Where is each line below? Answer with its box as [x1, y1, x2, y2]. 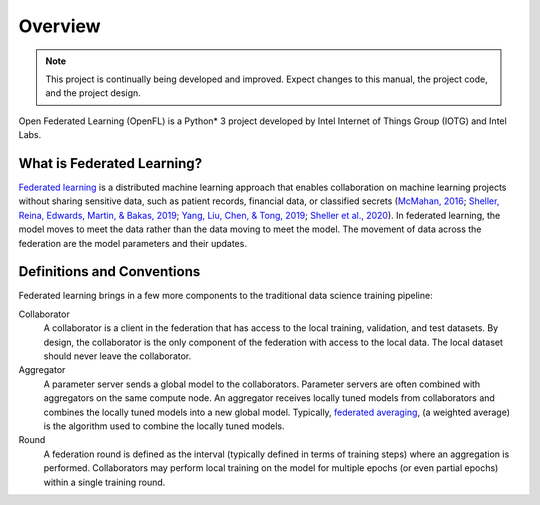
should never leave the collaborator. [43, 350, 192, 362]
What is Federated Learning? [18, 155, 203, 172]
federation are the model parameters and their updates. [18, 237, 247, 249]
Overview [18, 15, 101, 37]
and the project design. [45, 87, 142, 99]
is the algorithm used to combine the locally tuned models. [43, 420, 285, 432]
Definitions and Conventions [18, 263, 201, 280]
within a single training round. [43, 476, 166, 488]
